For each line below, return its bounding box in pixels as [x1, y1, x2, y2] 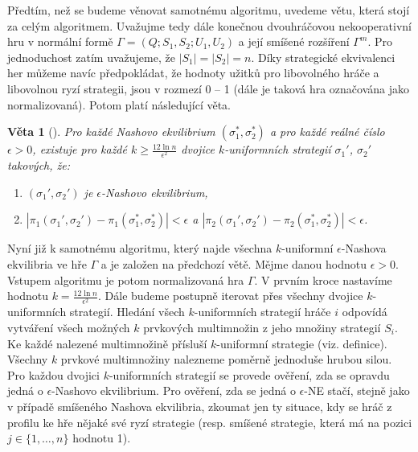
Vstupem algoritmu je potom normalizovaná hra [7, 271, 244, 288]
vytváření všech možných [7, 319, 130, 335]
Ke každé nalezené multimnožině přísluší [7, 335, 207, 351]
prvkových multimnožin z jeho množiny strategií [143, 319, 381, 335]
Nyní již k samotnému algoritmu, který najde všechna [7, 240, 273, 257]
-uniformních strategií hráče [194, 303, 331, 320]
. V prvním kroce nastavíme [254, 271, 392, 288]
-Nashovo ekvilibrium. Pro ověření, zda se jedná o [51, 382, 296, 399]
